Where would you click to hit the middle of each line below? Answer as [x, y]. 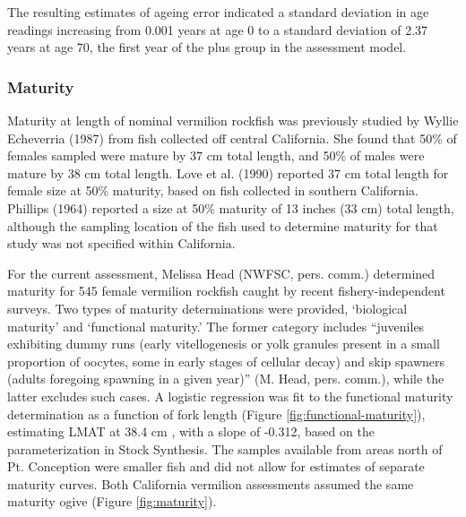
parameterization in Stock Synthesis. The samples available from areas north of [225, 448]
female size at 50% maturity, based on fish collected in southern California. [213, 190]
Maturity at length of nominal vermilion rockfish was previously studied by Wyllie [233, 120]
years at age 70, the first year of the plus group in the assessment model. [207, 47]
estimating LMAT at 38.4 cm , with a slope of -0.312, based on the [191, 431]
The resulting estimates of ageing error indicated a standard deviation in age [218, 12]
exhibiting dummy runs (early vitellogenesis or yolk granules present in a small [224, 344]
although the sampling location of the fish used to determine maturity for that [223, 225]
